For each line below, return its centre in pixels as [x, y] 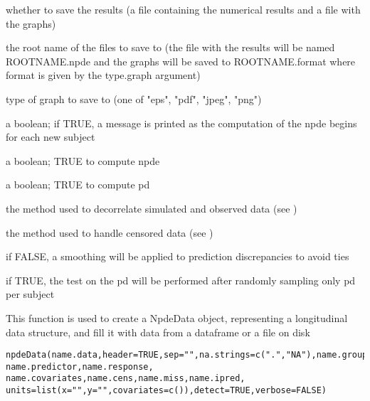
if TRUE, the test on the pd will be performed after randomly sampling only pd [181, 280]
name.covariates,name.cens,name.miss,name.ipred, [126, 379]
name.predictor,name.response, [80, 367]
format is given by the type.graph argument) [103, 75]
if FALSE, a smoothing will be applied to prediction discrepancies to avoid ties [178, 256]
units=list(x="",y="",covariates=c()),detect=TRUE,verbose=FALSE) [166, 391]
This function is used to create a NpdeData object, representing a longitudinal [177, 317]
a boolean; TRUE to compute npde [83, 160]
